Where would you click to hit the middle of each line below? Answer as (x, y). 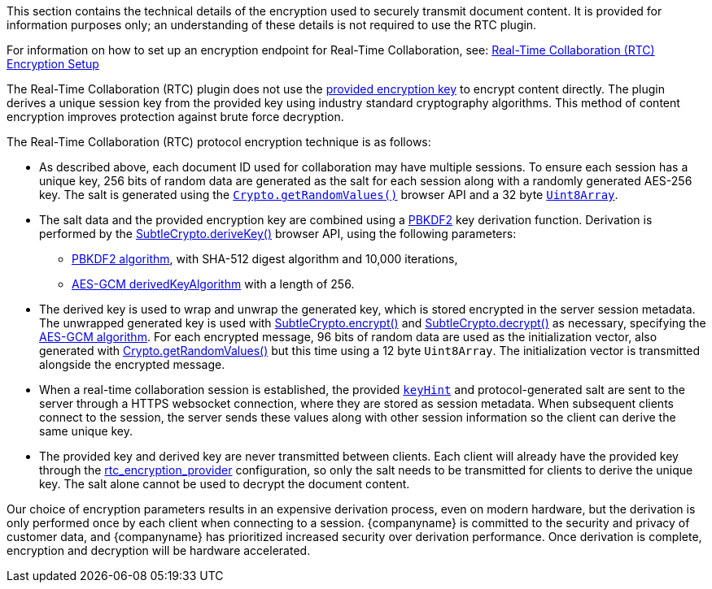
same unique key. (86, 431)
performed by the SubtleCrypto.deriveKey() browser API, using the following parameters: (278, 234)
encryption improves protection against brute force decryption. (175, 117)
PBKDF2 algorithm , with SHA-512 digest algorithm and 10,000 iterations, (265, 259)
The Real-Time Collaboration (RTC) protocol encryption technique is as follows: (219, 142)
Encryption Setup (53, 64)
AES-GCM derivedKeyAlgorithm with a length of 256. (213, 284)
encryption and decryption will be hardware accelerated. (159, 550)
